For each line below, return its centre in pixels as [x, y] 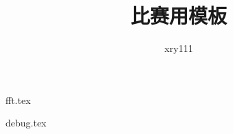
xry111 [179, 48]
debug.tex [26, 123]
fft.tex [18, 99]
